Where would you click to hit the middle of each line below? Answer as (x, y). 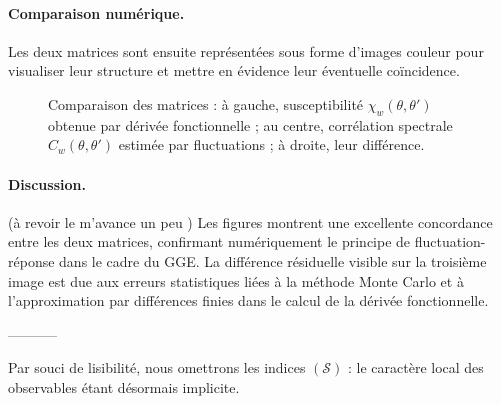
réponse (31, 260)
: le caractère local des (415, 367)
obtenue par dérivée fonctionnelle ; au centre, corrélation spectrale (250, 124)
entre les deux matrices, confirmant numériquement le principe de (209, 241)
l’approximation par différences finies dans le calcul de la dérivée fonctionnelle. (248, 300)
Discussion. (47, 183)
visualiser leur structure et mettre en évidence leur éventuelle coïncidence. (234, 70)
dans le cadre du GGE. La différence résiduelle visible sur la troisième (273, 260)
